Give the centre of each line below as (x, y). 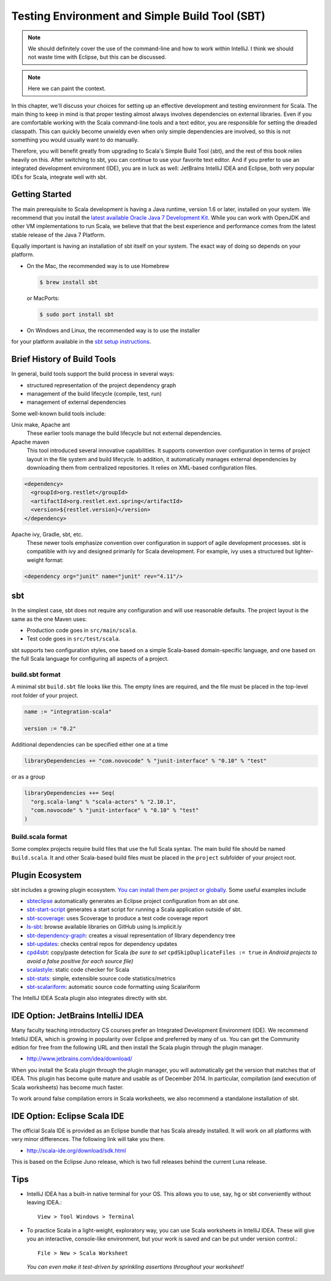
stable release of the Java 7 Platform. (59, 235)
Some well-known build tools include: (59, 414)
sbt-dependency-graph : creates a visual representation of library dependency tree (131, 935)
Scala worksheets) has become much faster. (67, 1087)
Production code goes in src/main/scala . (82, 630)
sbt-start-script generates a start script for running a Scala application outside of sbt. (134, 910)
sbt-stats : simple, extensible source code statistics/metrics (101, 978)
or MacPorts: (43, 298)
